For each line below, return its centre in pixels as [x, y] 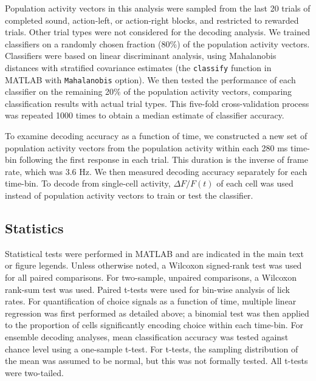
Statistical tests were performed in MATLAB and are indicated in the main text [154, 253]
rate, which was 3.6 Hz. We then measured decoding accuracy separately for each [156, 171]
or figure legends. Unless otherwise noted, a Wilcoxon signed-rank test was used [153, 265]
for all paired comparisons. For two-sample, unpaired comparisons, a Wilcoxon [151, 277]
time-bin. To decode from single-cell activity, [88, 183]
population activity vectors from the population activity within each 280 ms [146, 147]
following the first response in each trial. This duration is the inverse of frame [164, 160]
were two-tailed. [34, 372]
